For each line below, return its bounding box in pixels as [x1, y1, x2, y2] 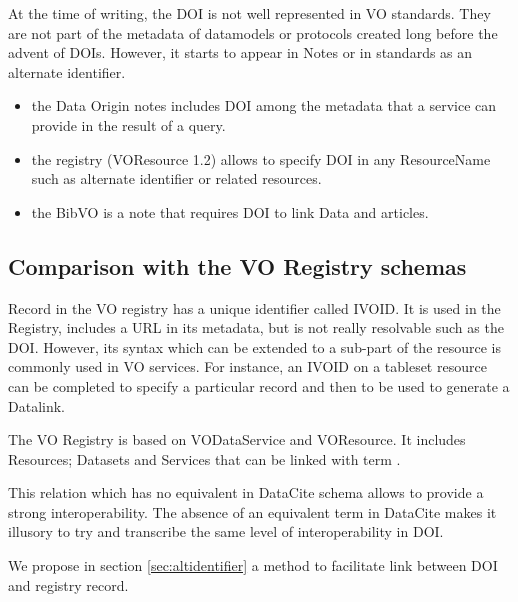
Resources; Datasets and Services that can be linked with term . [8, 448, 401, 469]
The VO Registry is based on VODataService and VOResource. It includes [8, 429, 466, 450]
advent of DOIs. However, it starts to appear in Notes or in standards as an [8, 42, 473, 63]
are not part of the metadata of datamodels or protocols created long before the [8, 22, 498, 43]
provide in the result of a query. [31, 114, 226, 135]
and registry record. [8, 574, 129, 595]
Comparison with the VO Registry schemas [8, 250, 467, 281]
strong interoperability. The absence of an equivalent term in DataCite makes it [8, 501, 497, 522]
